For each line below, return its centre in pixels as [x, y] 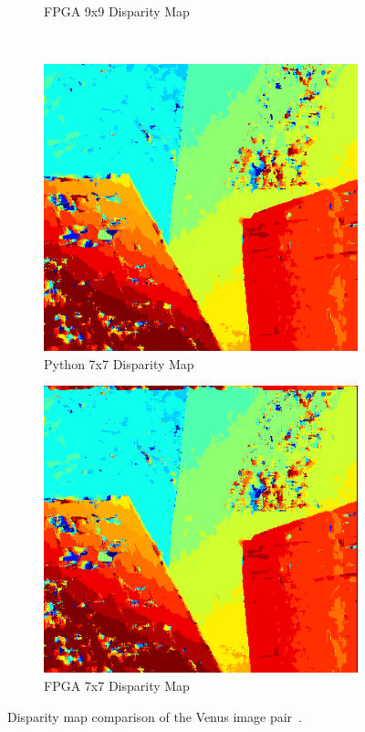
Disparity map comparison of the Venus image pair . [155, 716]
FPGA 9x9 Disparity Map [117, 11]
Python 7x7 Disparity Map [119, 363]
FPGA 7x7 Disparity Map [117, 685]
